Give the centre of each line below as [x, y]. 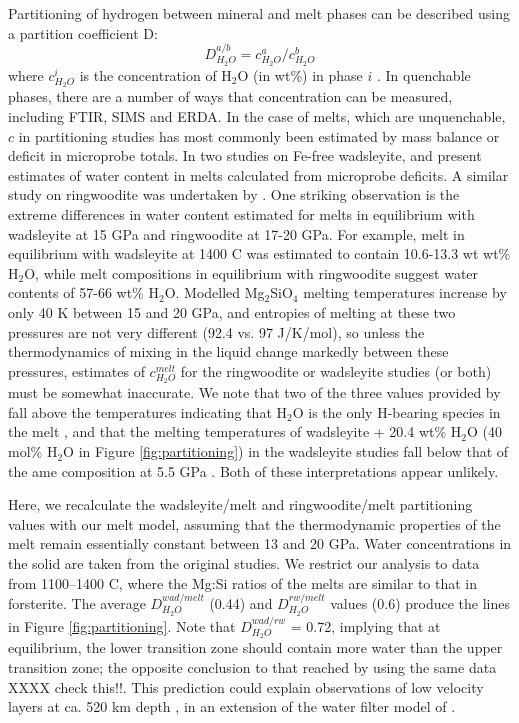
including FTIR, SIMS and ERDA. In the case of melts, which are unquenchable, [257, 115]
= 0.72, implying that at [365, 625]
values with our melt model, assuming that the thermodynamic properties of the [254, 523]
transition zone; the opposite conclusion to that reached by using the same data [252, 667]
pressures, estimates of [76, 370]
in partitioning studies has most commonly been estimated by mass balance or [259, 135]
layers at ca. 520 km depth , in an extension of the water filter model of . [232, 706]
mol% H [33, 451]
